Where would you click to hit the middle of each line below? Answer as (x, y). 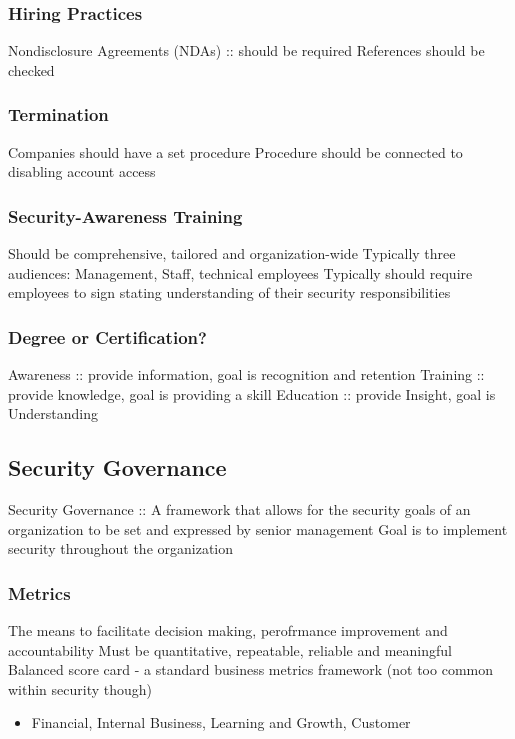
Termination (58, 114)
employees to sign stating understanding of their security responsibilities (229, 292)
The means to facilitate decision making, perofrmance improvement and (228, 630)
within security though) (80, 688)
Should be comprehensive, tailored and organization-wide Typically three (232, 253)
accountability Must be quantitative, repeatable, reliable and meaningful (230, 649)
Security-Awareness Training (125, 215)
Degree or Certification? (107, 336)
